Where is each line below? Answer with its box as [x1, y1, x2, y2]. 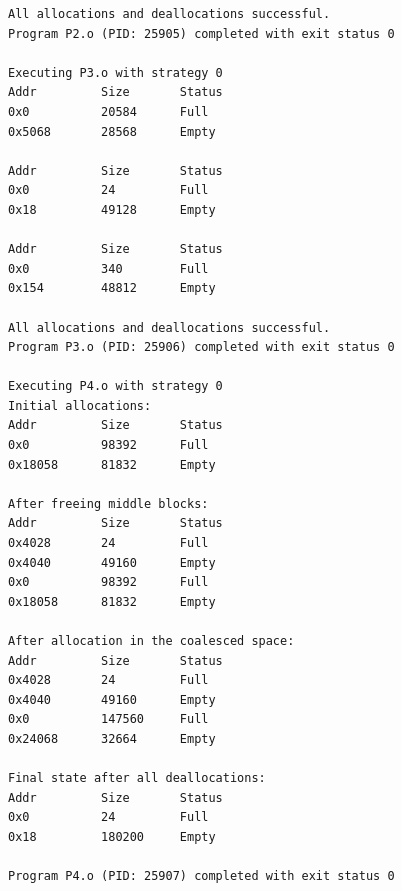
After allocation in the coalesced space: [8, 634, 295, 648]
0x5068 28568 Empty [8, 124, 216, 139]
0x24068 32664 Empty [8, 731, 216, 746]
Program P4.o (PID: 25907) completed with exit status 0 [8, 869, 395, 884]
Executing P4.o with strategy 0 [8, 379, 223, 394]
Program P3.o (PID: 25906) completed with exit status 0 [8, 340, 395, 355]
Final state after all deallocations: [8, 771, 266, 786]
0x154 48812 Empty [8, 281, 216, 296]
